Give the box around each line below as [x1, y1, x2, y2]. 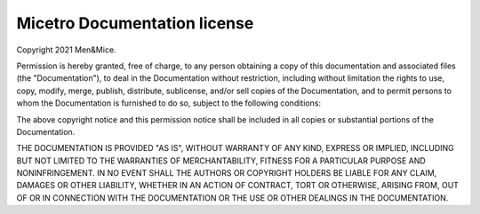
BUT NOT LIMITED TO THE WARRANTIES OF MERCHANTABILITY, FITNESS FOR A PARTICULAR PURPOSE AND [16, 155, 426, 166]
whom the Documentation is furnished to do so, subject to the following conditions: [16, 98, 322, 108]
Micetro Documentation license [16, 13, 254, 33]
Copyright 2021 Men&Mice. [16, 44, 116, 55]
